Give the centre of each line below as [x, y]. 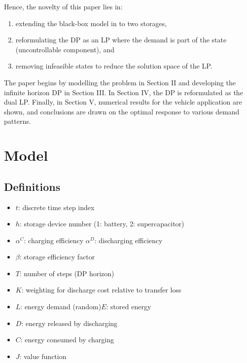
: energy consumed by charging [67, 340]
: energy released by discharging [70, 323]
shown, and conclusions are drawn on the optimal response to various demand [122, 111]
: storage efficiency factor [57, 257]
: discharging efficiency [128, 240]
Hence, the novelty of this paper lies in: [63, 6]
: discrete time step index [56, 207]
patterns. [18, 121]
